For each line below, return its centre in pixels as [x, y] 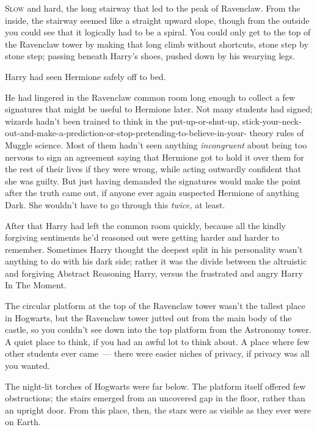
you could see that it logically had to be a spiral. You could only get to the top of [158, 32]
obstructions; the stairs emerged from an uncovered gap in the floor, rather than [155, 398]
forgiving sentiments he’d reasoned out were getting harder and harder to [142, 237]
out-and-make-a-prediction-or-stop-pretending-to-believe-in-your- [126, 133]
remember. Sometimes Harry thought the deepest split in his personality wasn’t [154, 249]
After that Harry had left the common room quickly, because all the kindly [145, 225]
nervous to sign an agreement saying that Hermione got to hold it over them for [155, 157]
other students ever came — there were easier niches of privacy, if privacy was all [157, 353]
